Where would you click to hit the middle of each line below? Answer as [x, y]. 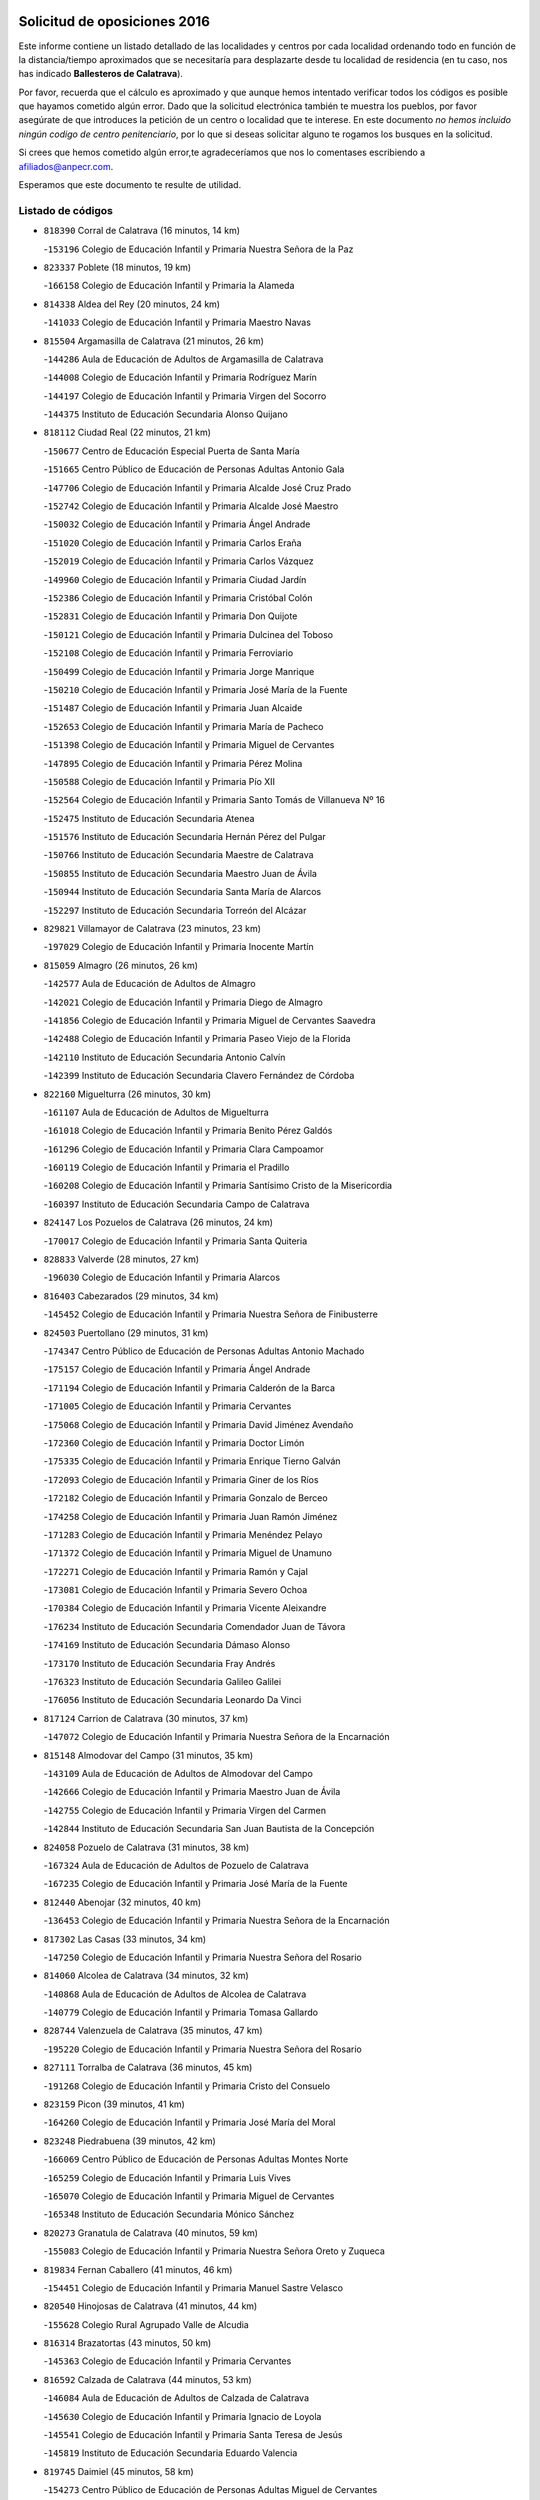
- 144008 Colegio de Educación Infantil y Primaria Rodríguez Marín [180, 377]
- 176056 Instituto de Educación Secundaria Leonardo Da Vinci [172, 1700]
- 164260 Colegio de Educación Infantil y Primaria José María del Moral [189, 2122]
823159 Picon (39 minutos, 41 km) [114, 2104]
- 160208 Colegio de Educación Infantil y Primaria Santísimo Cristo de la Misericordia [218, 1186]
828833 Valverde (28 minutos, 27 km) [121, 1259]
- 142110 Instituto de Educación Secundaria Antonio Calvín [164, 1057]
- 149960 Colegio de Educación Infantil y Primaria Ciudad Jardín [175, 579]
